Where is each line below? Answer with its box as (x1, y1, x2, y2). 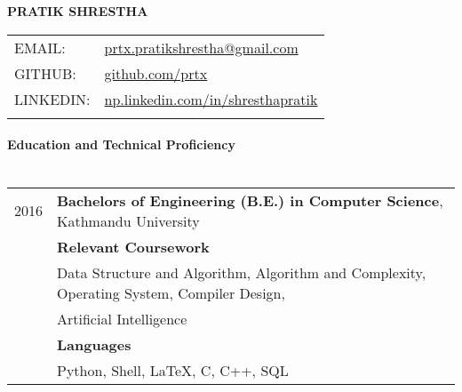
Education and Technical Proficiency (7, 135, 235, 154)
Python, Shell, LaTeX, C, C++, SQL (57, 359, 289, 380)
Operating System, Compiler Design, (57, 282, 285, 303)
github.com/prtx (104, 62, 208, 84)
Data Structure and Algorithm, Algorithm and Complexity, (57, 261, 426, 283)
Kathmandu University (57, 210, 200, 231)
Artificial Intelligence (57, 308, 187, 329)
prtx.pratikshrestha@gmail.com (104, 36, 299, 58)
